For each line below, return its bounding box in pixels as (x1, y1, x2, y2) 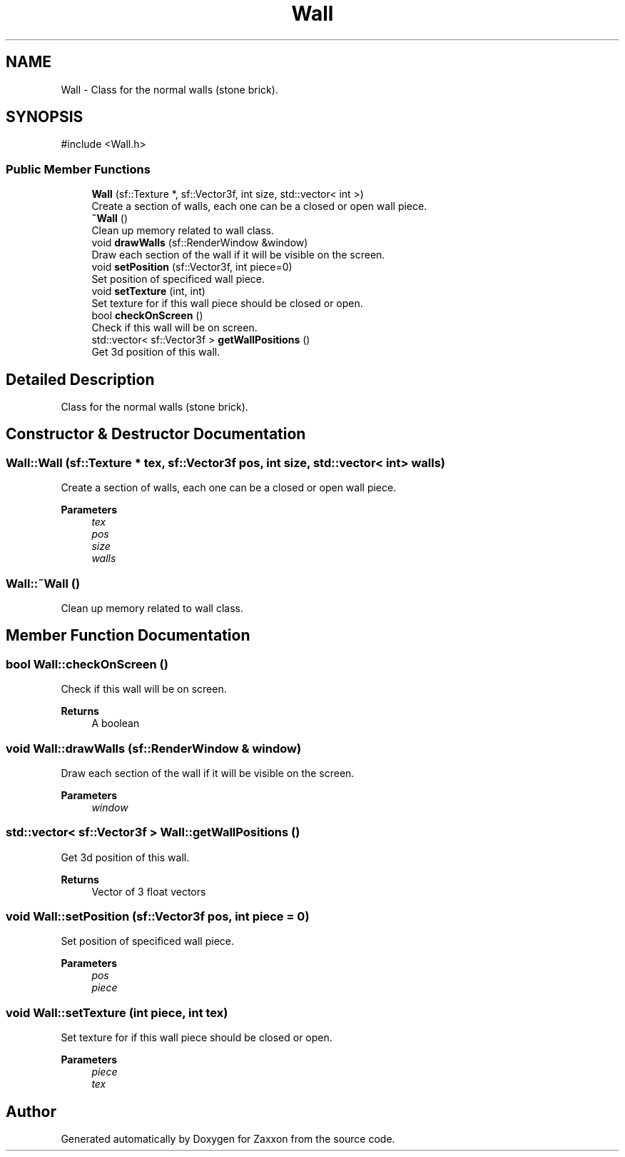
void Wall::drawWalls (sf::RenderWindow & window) (6, 741, 302, 756)
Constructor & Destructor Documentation (6, 425, 306, 444)
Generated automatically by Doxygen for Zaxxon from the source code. (61, 1133, 395, 1146)
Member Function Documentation (6, 626, 250, 645)
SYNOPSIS (6, 108, 83, 126)
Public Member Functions (6, 161, 151, 176)
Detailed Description (6, 370, 155, 389)
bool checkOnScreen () (91, 309, 203, 322)
